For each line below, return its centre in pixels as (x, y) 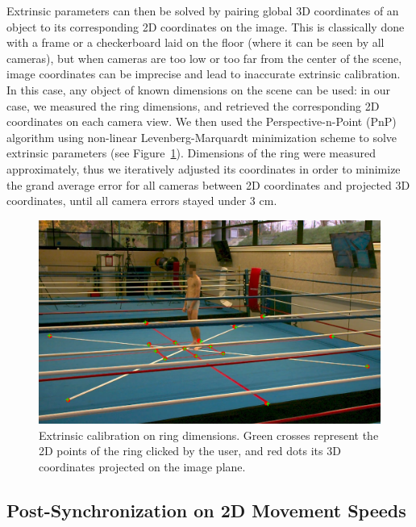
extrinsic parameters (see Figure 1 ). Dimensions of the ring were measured (191, 153)
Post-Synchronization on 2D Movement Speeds (206, 510)
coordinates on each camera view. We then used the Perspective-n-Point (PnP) (202, 121)
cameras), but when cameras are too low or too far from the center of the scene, (204, 58)
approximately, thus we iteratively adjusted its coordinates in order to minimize (204, 168)
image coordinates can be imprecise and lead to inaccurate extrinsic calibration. (204, 74)
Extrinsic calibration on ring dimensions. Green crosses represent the (209, 435)
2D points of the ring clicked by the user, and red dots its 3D (190, 451)
